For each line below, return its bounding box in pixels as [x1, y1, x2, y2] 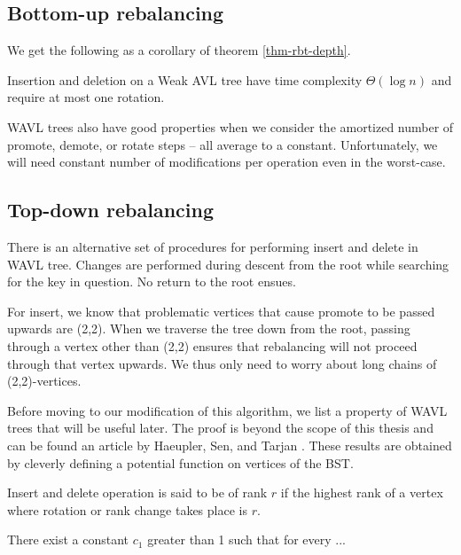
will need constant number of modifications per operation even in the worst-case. [7, 152, 446, 171]
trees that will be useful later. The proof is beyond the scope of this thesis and [7, 418, 434, 437]
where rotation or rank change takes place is [7, 500, 247, 519]
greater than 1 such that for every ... [147, 530, 346, 549]
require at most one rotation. [7, 88, 165, 106]
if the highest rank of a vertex [280, 483, 443, 502]
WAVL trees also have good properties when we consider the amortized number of [7, 117, 454, 136]
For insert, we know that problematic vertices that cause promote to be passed [7, 301, 435, 320]
